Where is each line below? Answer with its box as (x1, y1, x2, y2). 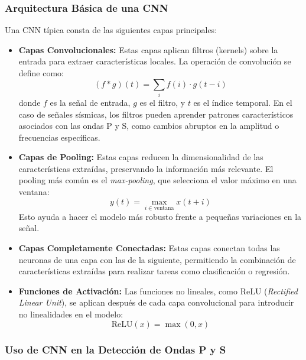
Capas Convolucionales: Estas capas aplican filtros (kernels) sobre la (18, 43, 278, 56)
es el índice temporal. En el (193, 96, 292, 108)
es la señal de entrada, (50, 96, 131, 108)
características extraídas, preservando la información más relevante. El (18, 162, 274, 174)
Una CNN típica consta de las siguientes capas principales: (5, 24, 217, 36)
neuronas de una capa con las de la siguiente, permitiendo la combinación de (18, 253, 296, 265)
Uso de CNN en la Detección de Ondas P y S (5, 342, 226, 356)
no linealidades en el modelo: (18, 308, 123, 320)
